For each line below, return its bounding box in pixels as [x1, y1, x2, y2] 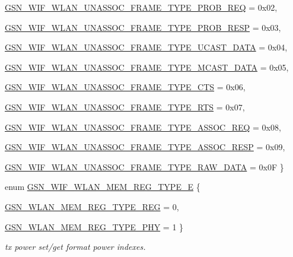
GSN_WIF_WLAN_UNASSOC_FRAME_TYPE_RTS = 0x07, [5, 100, 245, 113]
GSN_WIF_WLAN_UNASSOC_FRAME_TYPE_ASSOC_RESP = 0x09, [5, 141, 285, 153]
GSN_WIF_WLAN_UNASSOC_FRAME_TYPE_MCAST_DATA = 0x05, [5, 61, 289, 73]
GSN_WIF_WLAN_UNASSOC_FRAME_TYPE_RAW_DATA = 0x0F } [5, 160, 284, 173]
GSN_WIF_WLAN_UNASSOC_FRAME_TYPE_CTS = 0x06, [5, 81, 246, 93]
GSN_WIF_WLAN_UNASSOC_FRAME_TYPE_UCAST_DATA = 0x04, [5, 41, 288, 53]
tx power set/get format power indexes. [5, 240, 146, 253]
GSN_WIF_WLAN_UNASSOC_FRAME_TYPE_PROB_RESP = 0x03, [5, 21, 281, 33]
